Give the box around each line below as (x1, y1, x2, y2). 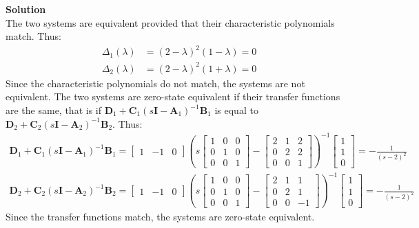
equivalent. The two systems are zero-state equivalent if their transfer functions (6, 89, 340, 104)
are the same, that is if (6, 103, 102, 117)
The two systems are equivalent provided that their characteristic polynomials (6, 15, 335, 30)
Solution (6, 2, 46, 16)
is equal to (214, 103, 258, 117)
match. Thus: (6, 29, 61, 43)
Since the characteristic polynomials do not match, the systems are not (6, 76, 305, 90)
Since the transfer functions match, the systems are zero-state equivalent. (6, 209, 315, 223)
